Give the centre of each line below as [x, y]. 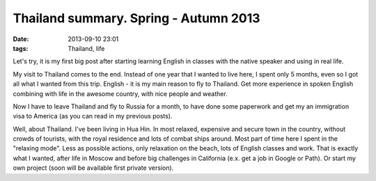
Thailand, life [86, 48]
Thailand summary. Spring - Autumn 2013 [136, 18]
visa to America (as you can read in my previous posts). [93, 116]
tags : [21, 48]
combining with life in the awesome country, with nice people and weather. [120, 93]
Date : [21, 39]
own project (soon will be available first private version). [93, 168]
